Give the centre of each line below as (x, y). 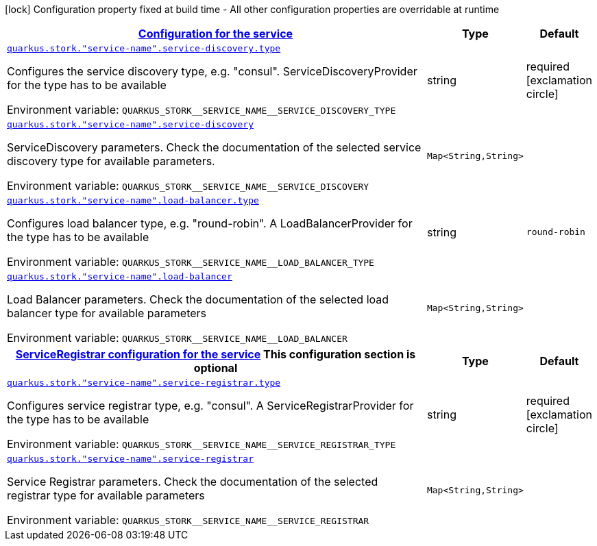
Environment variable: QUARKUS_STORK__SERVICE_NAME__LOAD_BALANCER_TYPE (191, 262)
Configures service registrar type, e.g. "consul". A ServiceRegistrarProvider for (210, 406)
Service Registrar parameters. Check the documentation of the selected (193, 482)
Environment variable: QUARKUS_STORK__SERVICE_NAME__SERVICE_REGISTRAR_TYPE (202, 444)
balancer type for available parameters (107, 313)
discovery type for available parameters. (111, 161)
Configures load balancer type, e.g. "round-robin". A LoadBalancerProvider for (210, 223)
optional (216, 368)
